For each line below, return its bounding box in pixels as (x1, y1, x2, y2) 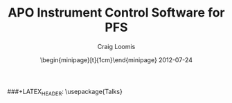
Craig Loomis (97, 42, 136, 50)
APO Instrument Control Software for (8, 5, 225, 21)
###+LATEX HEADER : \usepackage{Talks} (7, 87, 123, 97)
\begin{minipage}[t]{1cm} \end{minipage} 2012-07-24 (40, 55, 193, 64)
